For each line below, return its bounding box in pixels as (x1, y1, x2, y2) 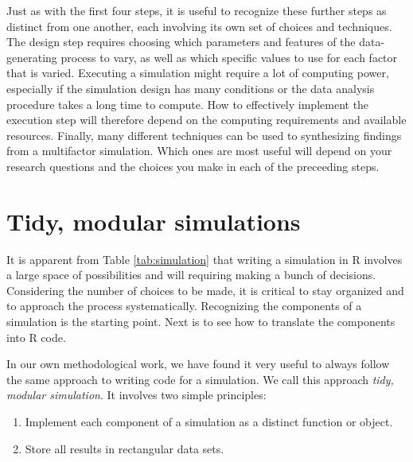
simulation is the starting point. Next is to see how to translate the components (6, 313, 395, 330)
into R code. (6, 328, 66, 345)
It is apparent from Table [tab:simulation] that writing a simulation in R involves (6, 250, 403, 267)
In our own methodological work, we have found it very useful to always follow (6, 355, 390, 372)
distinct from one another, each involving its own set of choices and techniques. (6, 17, 392, 34)
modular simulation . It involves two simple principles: (6, 386, 267, 403)
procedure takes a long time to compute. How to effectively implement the (6, 95, 369, 112)
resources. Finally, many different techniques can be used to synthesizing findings (6, 126, 402, 143)
